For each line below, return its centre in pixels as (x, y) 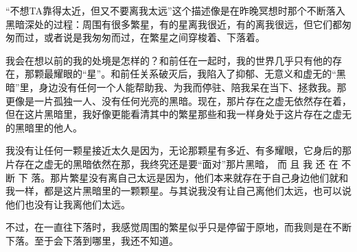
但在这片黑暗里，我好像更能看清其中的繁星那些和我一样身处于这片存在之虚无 (178, 114)
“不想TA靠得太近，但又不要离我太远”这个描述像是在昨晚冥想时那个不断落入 (175, 10)
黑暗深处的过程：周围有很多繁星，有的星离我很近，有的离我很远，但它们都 (174, 24)
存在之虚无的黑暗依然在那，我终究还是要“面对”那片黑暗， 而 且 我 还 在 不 (183, 163)
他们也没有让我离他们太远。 (68, 204)
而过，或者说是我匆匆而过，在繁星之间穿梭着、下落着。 (140, 37)
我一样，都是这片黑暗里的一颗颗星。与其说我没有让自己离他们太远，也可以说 (178, 191)
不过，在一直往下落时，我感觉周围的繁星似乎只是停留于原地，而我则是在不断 (178, 227)
